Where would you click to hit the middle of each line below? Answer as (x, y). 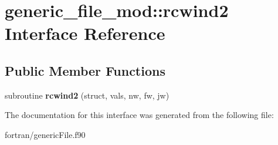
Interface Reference (85, 33)
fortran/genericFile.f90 (45, 134)
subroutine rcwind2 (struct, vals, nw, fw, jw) (87, 95)
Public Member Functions (85, 70)
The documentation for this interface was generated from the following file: (139, 115)
